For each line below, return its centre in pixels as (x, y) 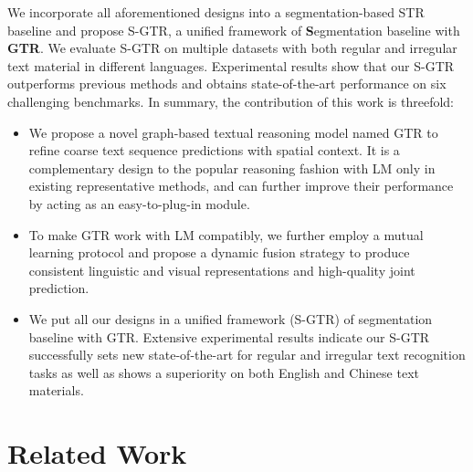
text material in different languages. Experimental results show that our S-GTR (231, 65)
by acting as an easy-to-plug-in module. (139, 203)
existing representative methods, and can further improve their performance (241, 186)
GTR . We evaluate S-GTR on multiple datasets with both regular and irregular (232, 48)
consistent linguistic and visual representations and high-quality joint (222, 270)
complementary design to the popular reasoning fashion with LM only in (232, 168)
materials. (56, 390)
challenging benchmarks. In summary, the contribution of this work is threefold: (231, 101)
